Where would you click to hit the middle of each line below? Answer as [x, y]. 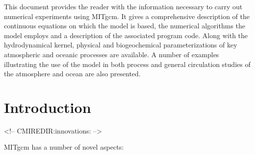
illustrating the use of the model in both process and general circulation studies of [127, 64]
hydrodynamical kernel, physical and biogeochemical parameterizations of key [121, 45]
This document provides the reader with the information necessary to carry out [123, 6]
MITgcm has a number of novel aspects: [64, 147]
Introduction [48, 107]
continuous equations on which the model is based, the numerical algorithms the [125, 26]
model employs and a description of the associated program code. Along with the [126, 35]
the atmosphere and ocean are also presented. [72, 74]
